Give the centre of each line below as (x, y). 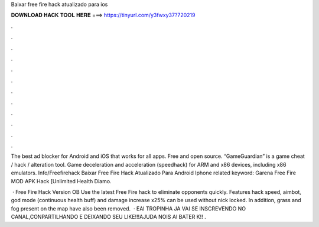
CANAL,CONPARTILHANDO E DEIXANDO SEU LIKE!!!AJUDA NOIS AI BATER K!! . (108, 217)
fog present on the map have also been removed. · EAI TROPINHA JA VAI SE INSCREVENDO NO (128, 208)
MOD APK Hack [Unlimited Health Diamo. (61, 181)
